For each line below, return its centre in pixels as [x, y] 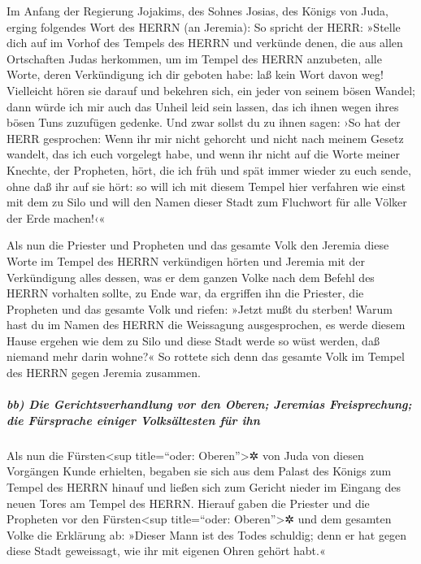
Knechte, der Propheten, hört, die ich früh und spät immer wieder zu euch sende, [209, 169]
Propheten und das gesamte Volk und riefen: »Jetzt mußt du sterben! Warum [200, 308]
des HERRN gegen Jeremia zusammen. [104, 373]
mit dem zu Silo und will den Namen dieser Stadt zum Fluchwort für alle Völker [207, 202]
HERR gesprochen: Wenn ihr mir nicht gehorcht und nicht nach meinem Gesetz [205, 138]
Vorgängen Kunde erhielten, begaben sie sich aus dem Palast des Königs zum [199, 471]
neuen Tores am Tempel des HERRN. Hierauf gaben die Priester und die [188, 503]
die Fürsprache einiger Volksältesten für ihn [133, 420]
